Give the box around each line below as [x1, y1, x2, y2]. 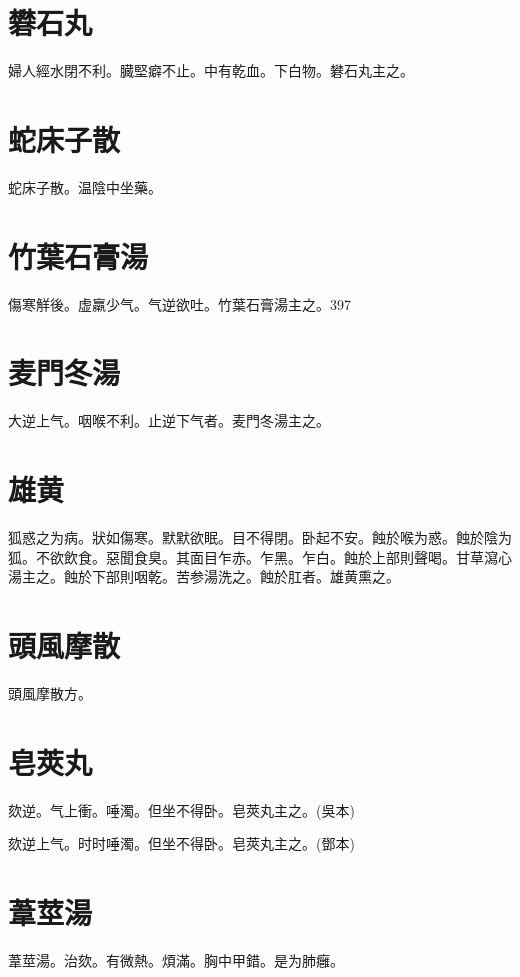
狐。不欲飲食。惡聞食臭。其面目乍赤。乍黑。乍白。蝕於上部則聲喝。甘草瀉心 [8, 546, 512, 567]
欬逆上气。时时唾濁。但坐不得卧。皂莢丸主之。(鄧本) [8, 833, 355, 854]
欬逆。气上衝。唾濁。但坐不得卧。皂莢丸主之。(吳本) [8, 799, 355, 820]
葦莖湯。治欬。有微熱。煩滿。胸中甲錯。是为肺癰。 [8, 949, 344, 970]
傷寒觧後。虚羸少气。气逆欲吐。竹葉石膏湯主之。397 [8, 293, 351, 314]
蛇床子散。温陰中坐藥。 [8, 176, 162, 197]
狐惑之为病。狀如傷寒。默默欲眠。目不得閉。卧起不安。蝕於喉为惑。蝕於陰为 [8, 527, 512, 547]
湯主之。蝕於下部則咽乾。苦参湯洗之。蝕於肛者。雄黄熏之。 [8, 566, 400, 587]
